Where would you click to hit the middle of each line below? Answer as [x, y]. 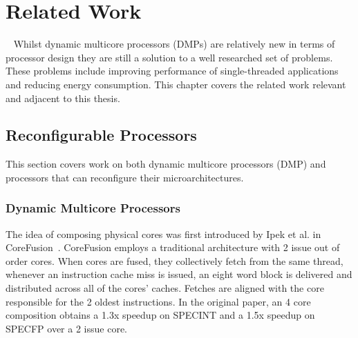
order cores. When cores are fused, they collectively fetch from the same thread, [175, 260]
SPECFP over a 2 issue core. [66, 328]
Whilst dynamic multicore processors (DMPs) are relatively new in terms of [174, 44]
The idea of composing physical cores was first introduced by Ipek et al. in [163, 233]
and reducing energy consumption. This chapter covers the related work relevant [176, 84]
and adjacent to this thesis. [63, 98]
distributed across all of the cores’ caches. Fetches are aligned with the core [165, 288]
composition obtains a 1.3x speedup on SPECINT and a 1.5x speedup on [160, 315]
